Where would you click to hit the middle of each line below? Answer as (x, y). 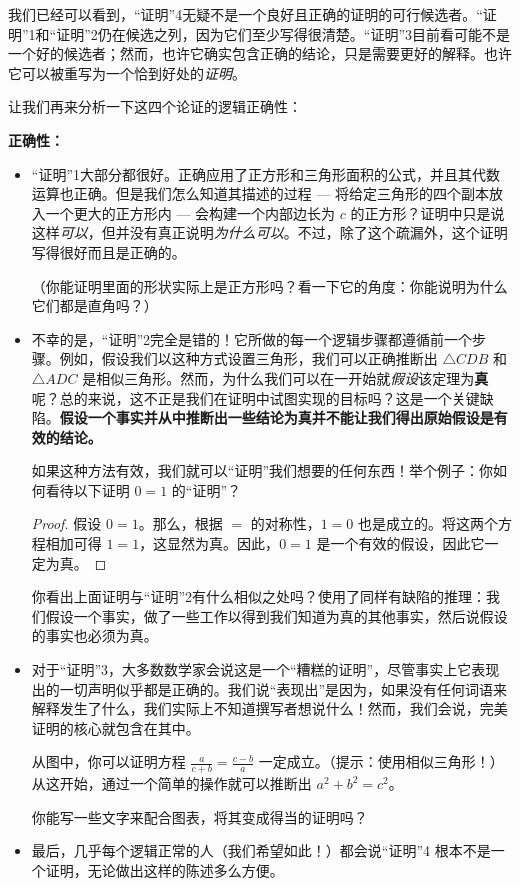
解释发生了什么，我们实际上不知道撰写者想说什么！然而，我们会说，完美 (269, 708)
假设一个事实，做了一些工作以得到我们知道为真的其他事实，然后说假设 (276, 615)
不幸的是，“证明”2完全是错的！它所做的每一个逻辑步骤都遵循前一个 (252, 338)
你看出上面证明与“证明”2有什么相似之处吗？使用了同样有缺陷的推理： (259, 596)
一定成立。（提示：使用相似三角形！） (381, 761)
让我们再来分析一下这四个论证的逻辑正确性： (155, 106)
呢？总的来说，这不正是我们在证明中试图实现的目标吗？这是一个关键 (255, 397)
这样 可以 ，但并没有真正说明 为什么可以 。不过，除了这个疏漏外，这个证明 (269, 232)
